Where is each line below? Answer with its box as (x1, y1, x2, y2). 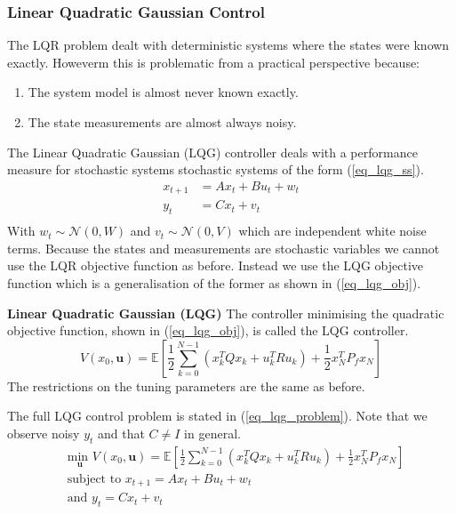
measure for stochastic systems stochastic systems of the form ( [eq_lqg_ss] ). (7, 160, 424, 179)
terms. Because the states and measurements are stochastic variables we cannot (7, 238, 440, 257)
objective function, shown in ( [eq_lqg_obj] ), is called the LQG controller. (7, 321, 409, 340)
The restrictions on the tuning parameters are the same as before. (7, 376, 365, 395)
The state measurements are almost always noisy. (28, 113, 297, 131)
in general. (184, 423, 241, 442)
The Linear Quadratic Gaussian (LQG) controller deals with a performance (7, 142, 418, 161)
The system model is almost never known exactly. (28, 83, 299, 101)
